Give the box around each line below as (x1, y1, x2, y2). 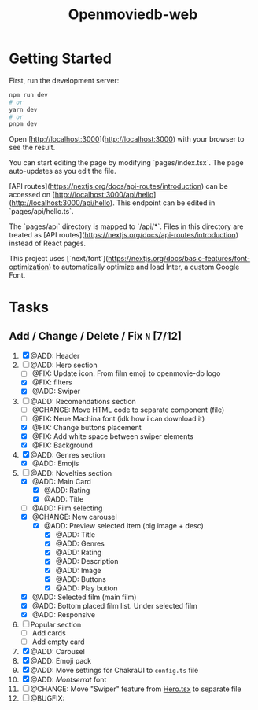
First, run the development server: (9, 75, 120, 85)
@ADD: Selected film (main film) (31, 592, 137, 601)
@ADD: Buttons (55, 574, 107, 583)
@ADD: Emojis (31, 458, 79, 468)
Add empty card (31, 637, 85, 646)
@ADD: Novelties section (30, 468, 112, 477)
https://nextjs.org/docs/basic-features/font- (108, 254, 251, 263)
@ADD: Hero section (30, 360, 98, 370)
